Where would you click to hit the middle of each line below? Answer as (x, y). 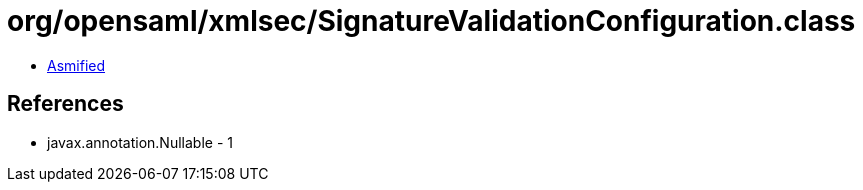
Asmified (76, 65)
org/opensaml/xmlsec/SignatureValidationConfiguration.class (431, 21)
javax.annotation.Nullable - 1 (140, 142)
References (65, 104)
